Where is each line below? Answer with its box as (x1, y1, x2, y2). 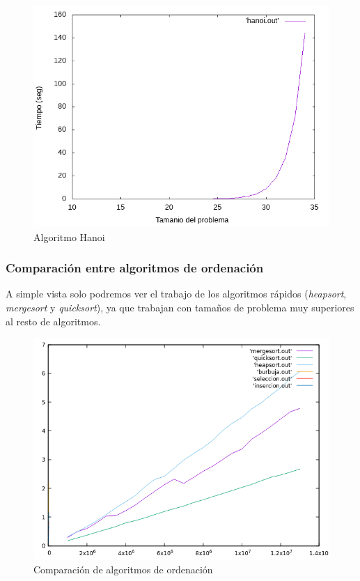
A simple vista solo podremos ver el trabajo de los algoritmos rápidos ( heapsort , (6, 286, 347, 301)
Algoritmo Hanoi (33, 229, 105, 244)
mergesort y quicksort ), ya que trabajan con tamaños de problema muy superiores (6, 300, 354, 314)
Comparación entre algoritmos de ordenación (6, 259, 264, 277)
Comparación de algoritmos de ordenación (33, 561, 213, 576)
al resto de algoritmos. (6, 313, 101, 328)
